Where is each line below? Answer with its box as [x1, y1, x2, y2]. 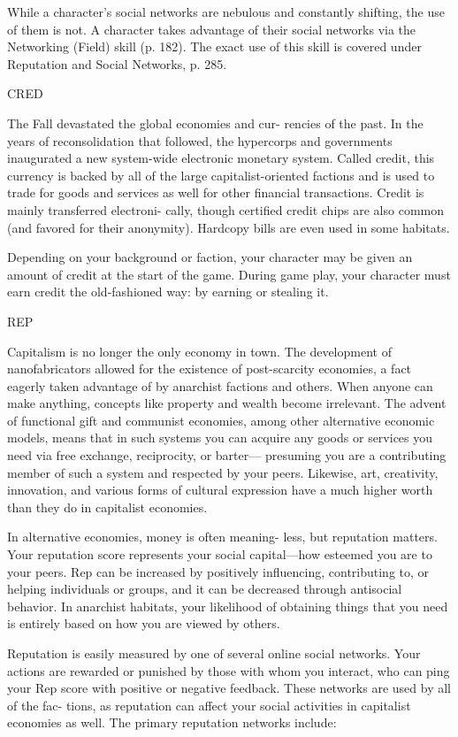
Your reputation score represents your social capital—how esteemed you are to [7, 545, 432, 564]
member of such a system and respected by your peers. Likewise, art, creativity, [7, 463, 439, 481]
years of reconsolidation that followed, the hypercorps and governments [7, 131, 393, 150]
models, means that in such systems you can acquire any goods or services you [7, 428, 433, 447]
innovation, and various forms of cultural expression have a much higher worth [7, 480, 433, 499]
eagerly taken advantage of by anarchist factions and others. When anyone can [7, 376, 433, 395]
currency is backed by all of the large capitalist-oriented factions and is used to [7, 165, 435, 184]
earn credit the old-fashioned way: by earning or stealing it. [7, 282, 329, 301]
